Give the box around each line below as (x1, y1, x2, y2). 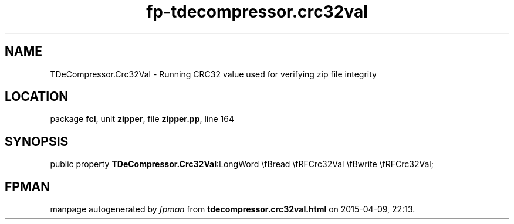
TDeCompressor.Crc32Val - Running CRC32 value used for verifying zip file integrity (50, 69, 377, 79)
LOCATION (5, 89, 69, 104)
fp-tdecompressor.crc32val (146, 2, 368, 22)
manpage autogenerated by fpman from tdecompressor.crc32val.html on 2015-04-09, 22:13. (50, 204, 415, 215)
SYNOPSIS (5, 134, 69, 149)
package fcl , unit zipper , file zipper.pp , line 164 (50, 114, 235, 124)
